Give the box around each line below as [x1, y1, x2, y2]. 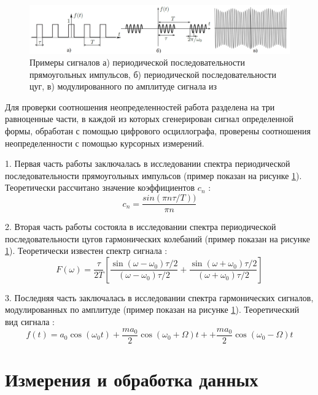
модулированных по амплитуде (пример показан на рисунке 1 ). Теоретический [5, 303, 300, 316]
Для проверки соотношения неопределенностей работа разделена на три [5, 100, 275, 113]
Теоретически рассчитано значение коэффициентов [5, 181, 195, 194]
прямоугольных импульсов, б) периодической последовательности [29, 67, 276, 80]
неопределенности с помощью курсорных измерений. [5, 136, 204, 149]
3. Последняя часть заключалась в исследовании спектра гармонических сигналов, [5, 291, 314, 304]
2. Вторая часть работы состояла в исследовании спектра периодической [5, 220, 276, 233]
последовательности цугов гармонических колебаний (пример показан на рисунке [5, 232, 311, 245]
